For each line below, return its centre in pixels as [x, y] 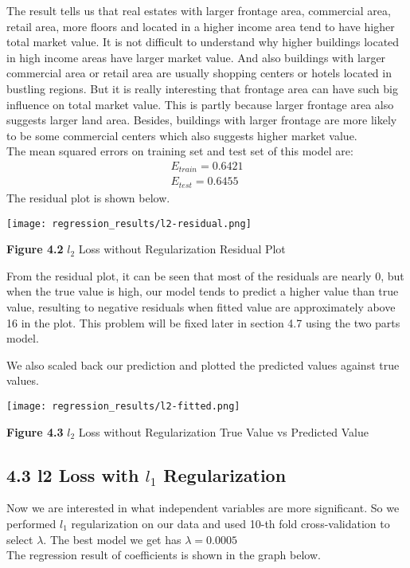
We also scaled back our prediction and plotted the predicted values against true [203, 364]
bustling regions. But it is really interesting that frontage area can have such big [202, 88]
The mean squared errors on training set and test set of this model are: [180, 151]
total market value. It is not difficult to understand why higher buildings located [203, 42]
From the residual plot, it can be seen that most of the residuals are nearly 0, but [205, 275]
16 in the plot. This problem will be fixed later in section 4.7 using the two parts [203, 322]
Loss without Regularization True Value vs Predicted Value [223, 431]
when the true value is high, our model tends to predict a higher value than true [203, 291]
